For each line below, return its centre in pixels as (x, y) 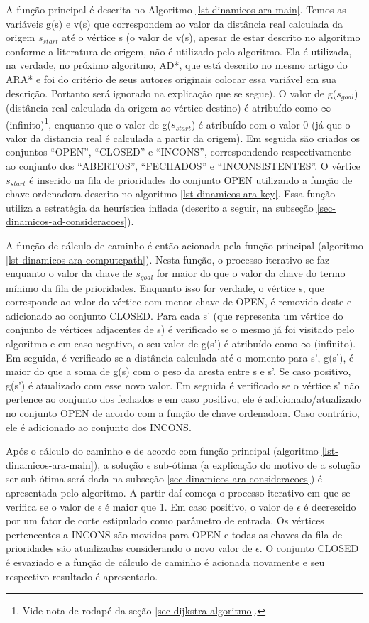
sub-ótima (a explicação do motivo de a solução (257, 464)
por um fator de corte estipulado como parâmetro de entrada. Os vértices (165, 520)
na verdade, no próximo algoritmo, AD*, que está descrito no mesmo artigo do (177, 65)
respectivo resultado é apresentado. (82, 576)
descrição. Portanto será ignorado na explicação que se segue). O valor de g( (171, 93)
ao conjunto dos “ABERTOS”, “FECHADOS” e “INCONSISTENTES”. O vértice (183, 166)
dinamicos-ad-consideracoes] (66, 221)
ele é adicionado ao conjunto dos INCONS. (99, 427)
